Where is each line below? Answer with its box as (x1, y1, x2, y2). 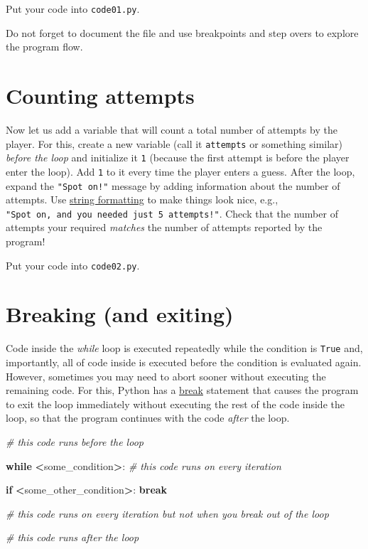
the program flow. (6, 39, 83, 54)
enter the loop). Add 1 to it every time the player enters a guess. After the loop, (6, 164, 355, 178)
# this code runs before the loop (6, 435, 144, 449)
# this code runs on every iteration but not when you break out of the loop (6, 506, 329, 521)
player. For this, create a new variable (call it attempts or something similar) (6, 136, 343, 151)
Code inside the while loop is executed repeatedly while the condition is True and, (6, 341, 363, 356)
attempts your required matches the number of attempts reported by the (6, 220, 323, 235)
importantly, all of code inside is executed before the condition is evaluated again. (6, 355, 362, 370)
